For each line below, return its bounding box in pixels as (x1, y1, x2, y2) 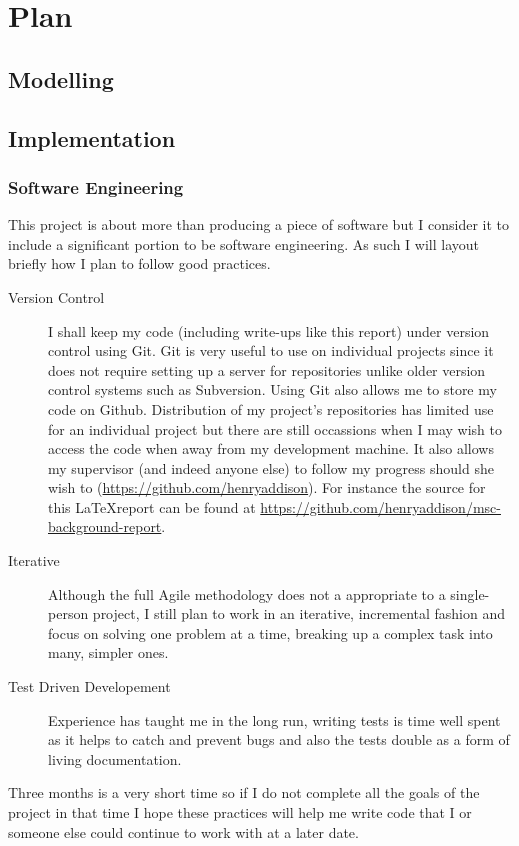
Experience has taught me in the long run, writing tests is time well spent (48, 709, 501, 730)
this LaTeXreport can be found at (48, 496, 256, 517)
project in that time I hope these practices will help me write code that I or (8, 802, 472, 822)
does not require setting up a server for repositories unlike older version (48, 359, 486, 380)
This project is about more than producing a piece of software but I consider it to (8, 214, 510, 235)
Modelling (8, 63, 114, 94)
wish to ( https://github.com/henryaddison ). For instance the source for (48, 477, 486, 498)
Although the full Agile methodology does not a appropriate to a (48, 583, 446, 604)
